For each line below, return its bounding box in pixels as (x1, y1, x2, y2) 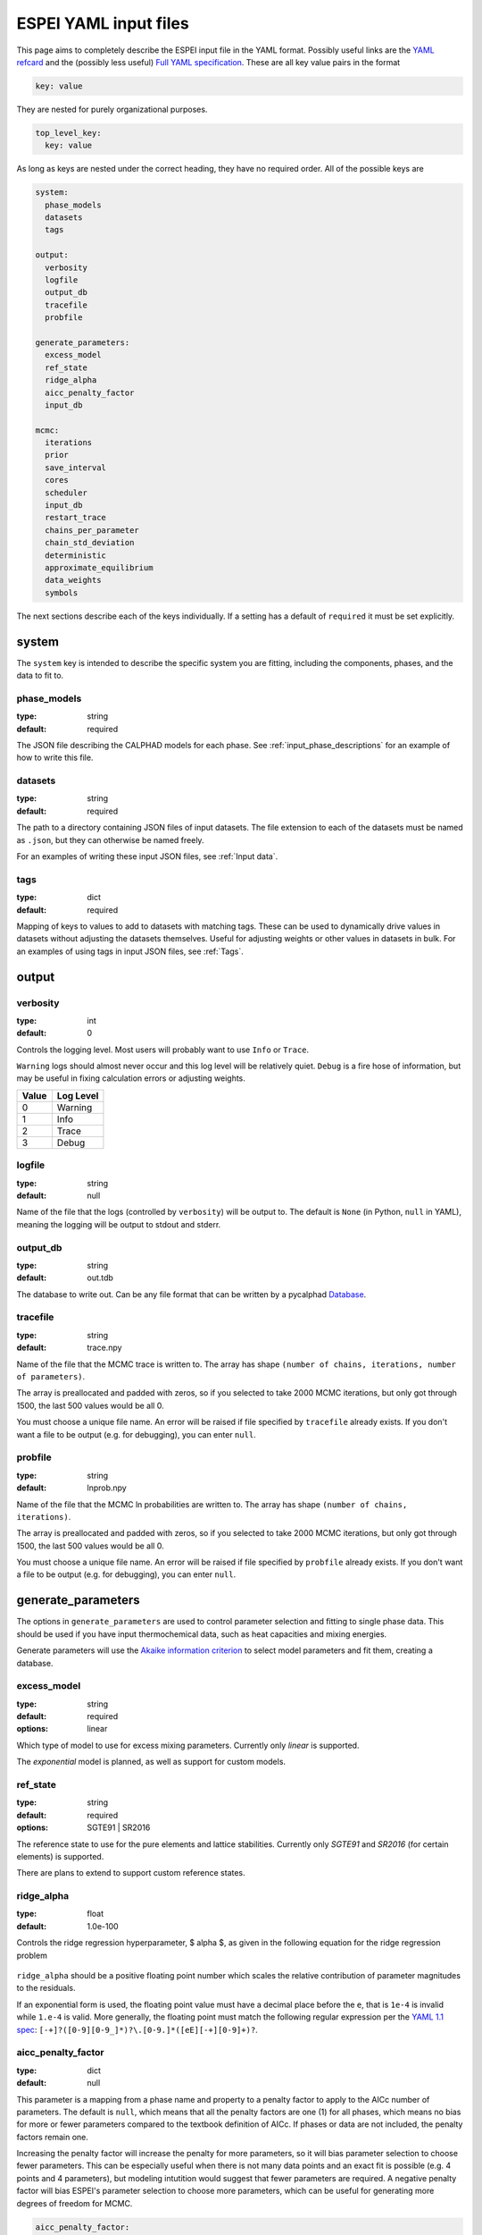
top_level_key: (35, 128, 102, 138)
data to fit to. (16, 670, 64, 681)
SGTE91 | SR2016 (87, 1822, 151, 1833)
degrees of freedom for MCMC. (16, 2197, 133, 2208)
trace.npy (87, 1342, 122, 1354)
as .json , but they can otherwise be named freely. (16, 834, 204, 845)
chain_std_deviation (45, 537, 135, 548)
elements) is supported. (16, 1851, 104, 1861)
